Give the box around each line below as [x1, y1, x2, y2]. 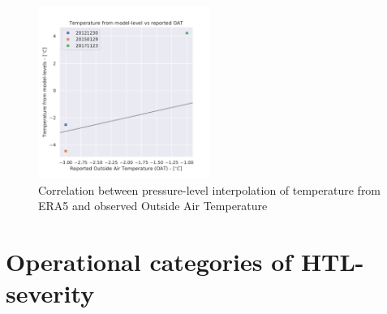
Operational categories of [6, 244, 293, 277]
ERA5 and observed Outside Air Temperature [38, 197, 268, 214]
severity [6, 277, 95, 310]
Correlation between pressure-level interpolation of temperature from [38, 181, 381, 198]
